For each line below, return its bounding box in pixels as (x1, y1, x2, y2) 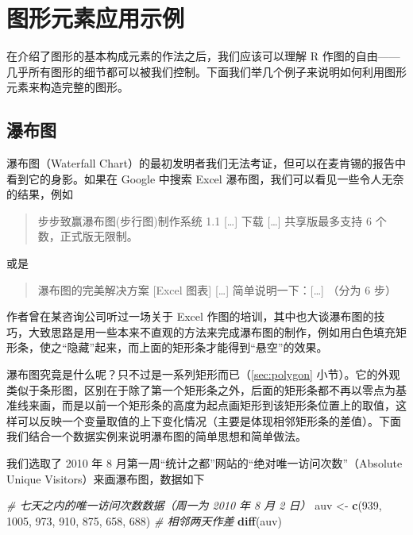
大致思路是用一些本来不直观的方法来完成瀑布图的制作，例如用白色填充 (28, 323, 396, 340)
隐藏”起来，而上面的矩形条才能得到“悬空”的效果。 (67, 339, 328, 356)
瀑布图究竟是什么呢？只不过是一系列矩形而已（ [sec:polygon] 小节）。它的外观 (6, 366, 400, 383)
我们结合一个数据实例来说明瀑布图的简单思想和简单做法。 (6, 428, 307, 445)
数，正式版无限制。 (37, 228, 138, 244)
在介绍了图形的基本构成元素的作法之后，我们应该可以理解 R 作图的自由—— (6, 48, 400, 64)
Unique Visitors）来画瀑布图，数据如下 (6, 470, 205, 487)
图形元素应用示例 (6, 2, 185, 34)
